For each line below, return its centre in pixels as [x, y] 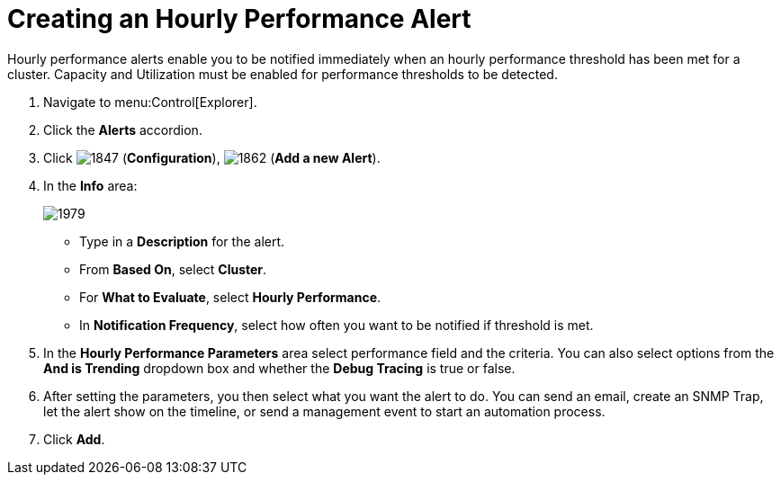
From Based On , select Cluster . [173, 269]
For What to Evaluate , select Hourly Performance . [230, 297]
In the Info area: [90, 185]
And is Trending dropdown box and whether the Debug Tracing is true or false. [279, 368]
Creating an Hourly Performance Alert [239, 19]
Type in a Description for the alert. [182, 241]
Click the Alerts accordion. [123, 129]
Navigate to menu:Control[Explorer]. [150, 102]
